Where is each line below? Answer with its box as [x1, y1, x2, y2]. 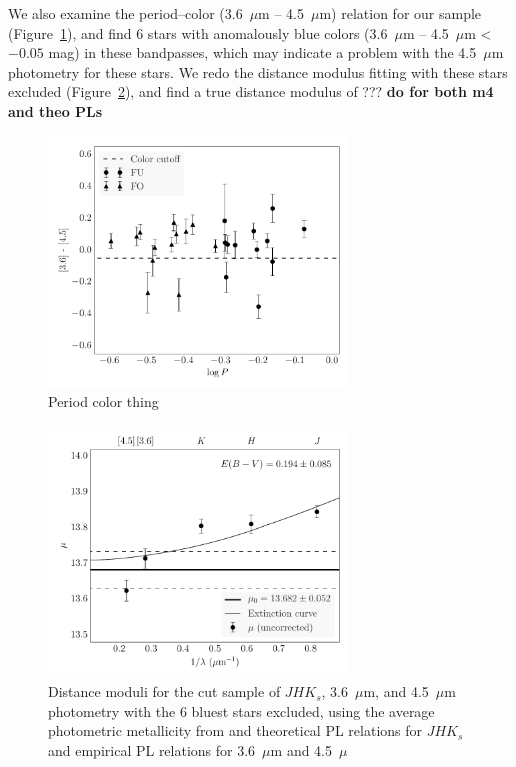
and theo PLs [8, 100, 103, 121]
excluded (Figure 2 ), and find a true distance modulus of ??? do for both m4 [8, 81, 494, 102]
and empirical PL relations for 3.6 [48, 740, 256, 761]
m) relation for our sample [319, 3, 482, 23]
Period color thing [48, 391, 159, 412]
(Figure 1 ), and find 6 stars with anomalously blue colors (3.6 [8, 22, 388, 43]
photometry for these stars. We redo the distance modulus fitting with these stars [8, 61, 508, 82]
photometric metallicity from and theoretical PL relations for [48, 720, 423, 741]
